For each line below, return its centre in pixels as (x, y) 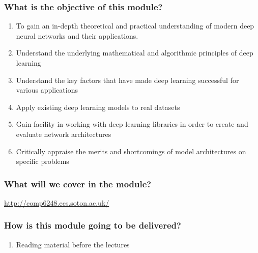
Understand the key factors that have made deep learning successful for (127, 80)
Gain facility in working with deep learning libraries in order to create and (132, 124)
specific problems (42, 161)
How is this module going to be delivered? (93, 225)
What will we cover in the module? (78, 184)
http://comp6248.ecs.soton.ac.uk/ (57, 202)
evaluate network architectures (64, 134)
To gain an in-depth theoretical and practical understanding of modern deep (135, 26)
